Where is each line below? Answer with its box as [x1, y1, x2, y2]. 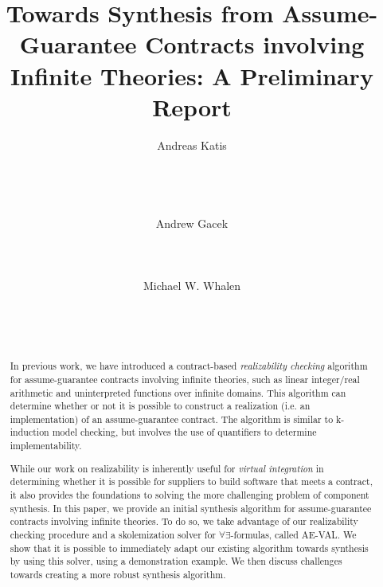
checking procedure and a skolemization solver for [10, 527, 217, 541]
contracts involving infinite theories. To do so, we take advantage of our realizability [10, 515, 358, 528]
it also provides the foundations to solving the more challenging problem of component [10, 488, 369, 501]
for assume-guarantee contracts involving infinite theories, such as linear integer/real [10, 372, 360, 385]
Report [152, 90, 232, 123]
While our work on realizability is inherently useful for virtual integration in [10, 461, 324, 475]
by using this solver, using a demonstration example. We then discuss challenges [10, 554, 342, 568]
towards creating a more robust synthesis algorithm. [10, 567, 226, 581]
